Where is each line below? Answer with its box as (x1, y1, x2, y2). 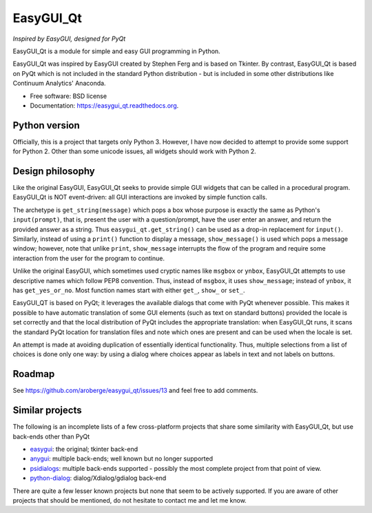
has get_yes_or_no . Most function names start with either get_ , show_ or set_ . (12, 287, 245, 294)
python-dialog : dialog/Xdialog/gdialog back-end (30, 474, 167, 483)
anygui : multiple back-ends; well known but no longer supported (30, 454, 214, 463)
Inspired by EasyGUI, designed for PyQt (12, 35, 126, 43)
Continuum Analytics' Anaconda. (12, 79, 106, 88)
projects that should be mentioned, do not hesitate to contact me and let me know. (12, 496, 247, 504)
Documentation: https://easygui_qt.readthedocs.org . (30, 101, 179, 110)
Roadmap (12, 368, 55, 380)
